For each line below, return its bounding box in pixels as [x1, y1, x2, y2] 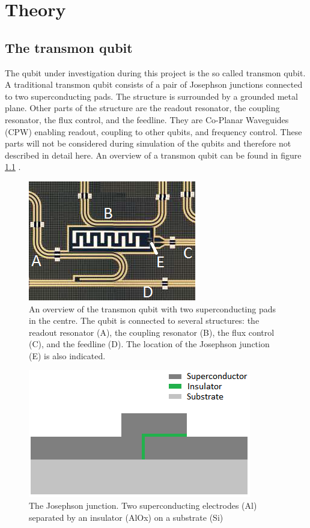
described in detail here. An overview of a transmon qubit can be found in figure [5, 148, 302, 161]
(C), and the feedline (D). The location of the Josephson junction [29, 338, 270, 350]
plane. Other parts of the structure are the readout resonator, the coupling [5, 102, 280, 114]
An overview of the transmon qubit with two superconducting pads [29, 302, 276, 315]
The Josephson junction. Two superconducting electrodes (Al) [29, 499, 257, 512]
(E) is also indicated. [29, 349, 106, 362]
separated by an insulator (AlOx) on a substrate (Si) [29, 511, 223, 523]
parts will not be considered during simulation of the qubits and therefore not [5, 137, 291, 150]
